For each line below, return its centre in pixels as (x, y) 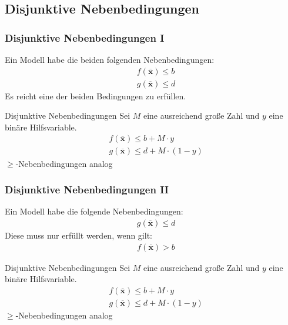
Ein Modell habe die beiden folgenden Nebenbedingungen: (110, 59)
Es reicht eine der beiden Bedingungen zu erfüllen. (96, 96)
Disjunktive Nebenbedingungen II (87, 190)
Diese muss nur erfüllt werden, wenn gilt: (78, 235)
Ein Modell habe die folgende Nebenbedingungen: (94, 211)
